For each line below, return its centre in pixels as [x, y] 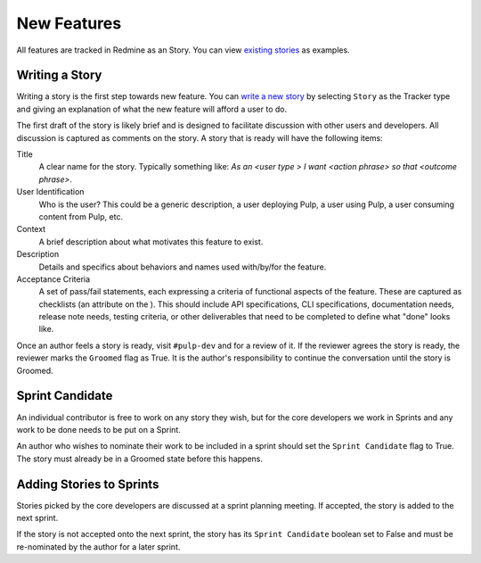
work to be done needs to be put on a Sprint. [99, 429]
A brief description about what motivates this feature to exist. [151, 242]
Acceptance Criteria [53, 279]
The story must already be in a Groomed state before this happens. [139, 459]
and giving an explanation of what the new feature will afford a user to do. [152, 109]
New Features [69, 23]
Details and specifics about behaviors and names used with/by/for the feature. [183, 267]
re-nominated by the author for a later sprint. [98, 546]
